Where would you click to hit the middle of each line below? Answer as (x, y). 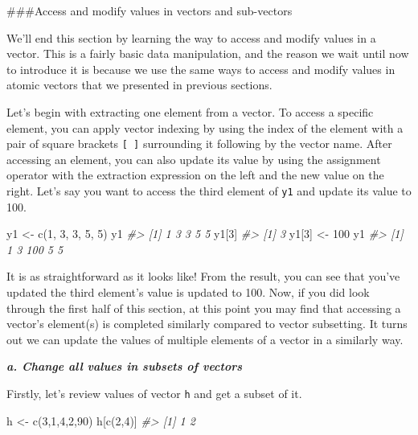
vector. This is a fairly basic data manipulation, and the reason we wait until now (208, 53)
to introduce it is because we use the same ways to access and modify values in (201, 69)
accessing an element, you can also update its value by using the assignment (194, 159)
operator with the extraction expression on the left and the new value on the (195, 175)
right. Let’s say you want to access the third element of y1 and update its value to (209, 191)
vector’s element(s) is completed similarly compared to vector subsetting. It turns (207, 324)
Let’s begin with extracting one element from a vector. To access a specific (190, 111)
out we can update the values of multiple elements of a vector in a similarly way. (205, 339)
